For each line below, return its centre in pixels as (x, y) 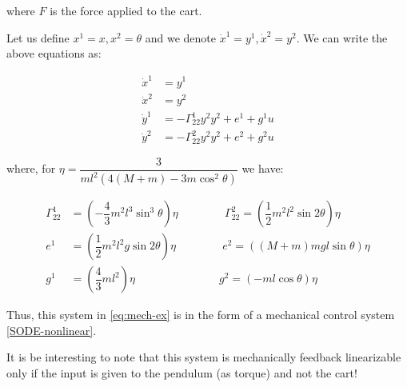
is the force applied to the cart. (126, 10)
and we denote (180, 37)
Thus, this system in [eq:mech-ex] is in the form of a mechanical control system (201, 315)
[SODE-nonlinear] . (52, 330)
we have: (263, 168)
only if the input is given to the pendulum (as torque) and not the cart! (182, 372)
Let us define (38, 37)
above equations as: (54, 53)
